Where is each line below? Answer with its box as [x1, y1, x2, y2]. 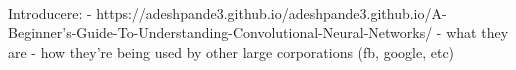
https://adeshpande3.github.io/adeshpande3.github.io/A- [96, 2, 447, 23]
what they [446, 22, 509, 43]
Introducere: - [8, 2, 92, 23]
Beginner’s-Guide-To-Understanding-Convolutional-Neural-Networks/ [8, 22, 433, 43]
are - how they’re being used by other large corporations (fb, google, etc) [8, 41, 455, 62]
